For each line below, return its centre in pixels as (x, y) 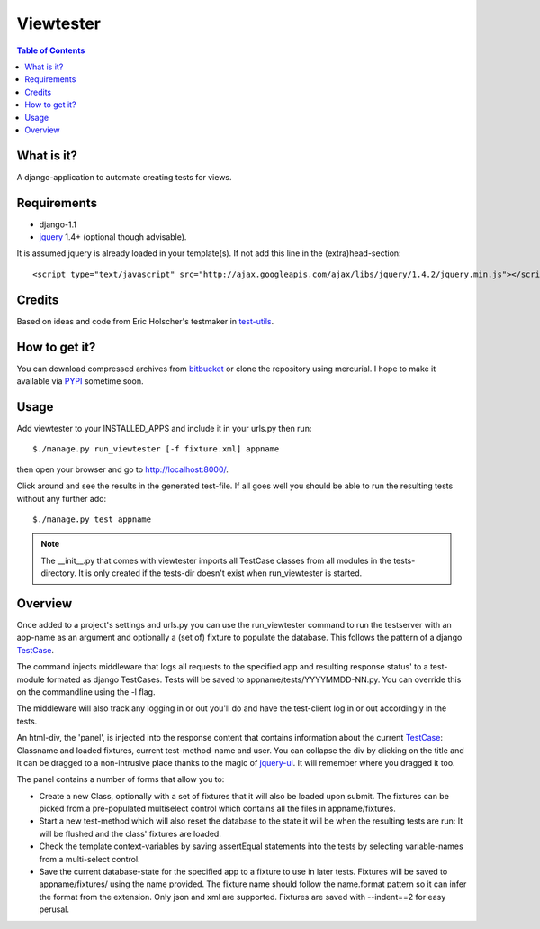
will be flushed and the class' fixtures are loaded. (130, 833)
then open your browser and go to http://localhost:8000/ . (123, 469)
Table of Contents (51, 50)
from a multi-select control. (90, 859)
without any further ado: (62, 498)
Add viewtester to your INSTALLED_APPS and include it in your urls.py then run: (164, 428)
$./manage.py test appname (92, 519)
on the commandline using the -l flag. (86, 692)
